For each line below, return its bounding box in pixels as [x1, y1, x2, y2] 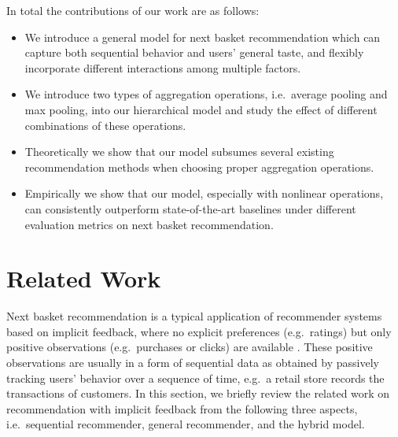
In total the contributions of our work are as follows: [6, 2, 260, 18]
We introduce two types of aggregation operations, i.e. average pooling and [24, 86, 388, 102]
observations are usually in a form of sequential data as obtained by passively [6, 354, 379, 371]
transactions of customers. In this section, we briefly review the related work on [6, 385, 390, 402]
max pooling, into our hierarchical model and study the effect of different [24, 101, 378, 117]
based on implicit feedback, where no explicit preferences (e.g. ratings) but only [6, 323, 392, 339]
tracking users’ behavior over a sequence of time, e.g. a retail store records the [6, 369, 385, 386]
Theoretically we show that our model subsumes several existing [24, 143, 334, 160]
